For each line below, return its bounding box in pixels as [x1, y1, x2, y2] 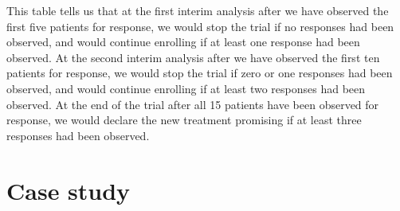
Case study [6, 174, 131, 206]
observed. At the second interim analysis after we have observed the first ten [6, 49, 380, 65]
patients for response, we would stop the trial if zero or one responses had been [6, 64, 393, 81]
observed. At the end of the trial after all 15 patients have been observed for [6, 96, 379, 112]
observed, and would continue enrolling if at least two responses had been [6, 80, 366, 96]
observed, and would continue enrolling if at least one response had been [6, 33, 360, 50]
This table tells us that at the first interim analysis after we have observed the [6, 2, 389, 18]
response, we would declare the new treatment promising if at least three [6, 111, 362, 128]
